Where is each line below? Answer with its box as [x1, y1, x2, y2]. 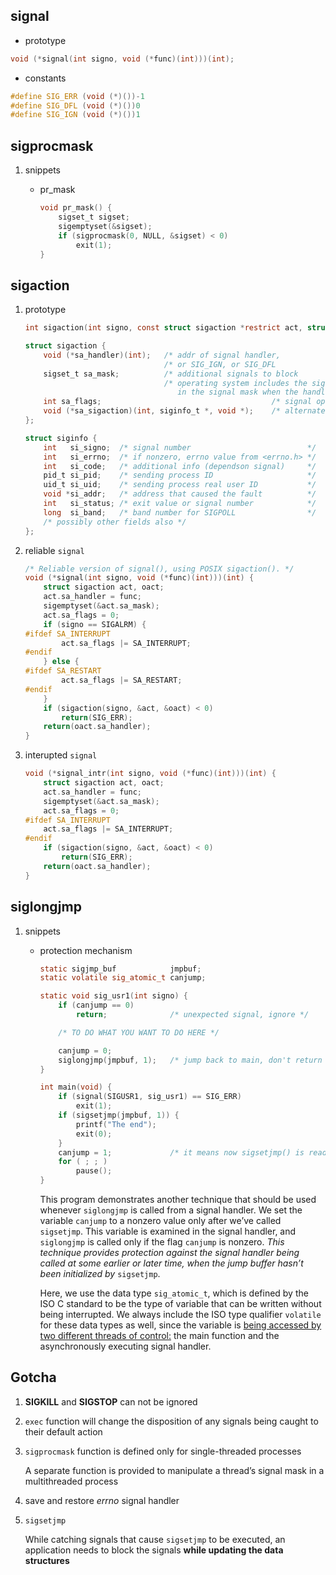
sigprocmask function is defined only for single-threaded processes [24, 1445, 302, 1457]
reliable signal [24, 544, 85, 556]
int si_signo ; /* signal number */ [43, 442, 317, 453]
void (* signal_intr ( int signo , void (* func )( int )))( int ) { [24, 769, 277, 779]
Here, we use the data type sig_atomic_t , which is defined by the [39, 1287, 309, 1299]
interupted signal [24, 749, 98, 761]
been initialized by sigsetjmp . [39, 1268, 161, 1279]
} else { [43, 657, 80, 667]
